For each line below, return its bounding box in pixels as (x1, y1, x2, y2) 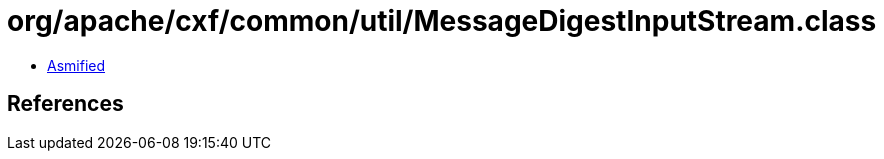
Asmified (47, 56, 106, 74)
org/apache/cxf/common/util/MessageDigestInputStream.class (7, 4, 877, 38)
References (7, 91, 124, 117)
